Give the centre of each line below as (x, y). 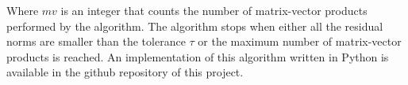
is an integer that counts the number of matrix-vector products (214, 10)
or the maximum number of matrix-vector (300, 41)
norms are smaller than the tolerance (96, 41)
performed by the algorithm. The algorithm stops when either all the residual (195, 26)
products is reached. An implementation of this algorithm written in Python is (198, 56)
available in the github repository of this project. (125, 72)
